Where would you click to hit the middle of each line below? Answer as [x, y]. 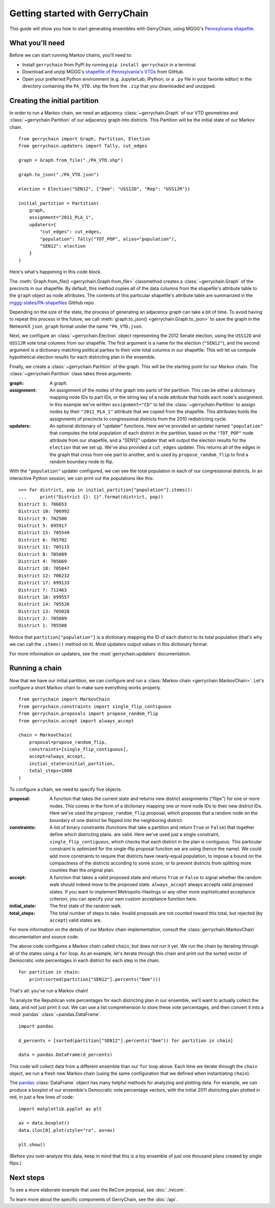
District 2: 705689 [43, 619]
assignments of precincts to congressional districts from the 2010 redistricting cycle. [139, 419]
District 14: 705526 [44, 604]
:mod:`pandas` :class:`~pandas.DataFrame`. [55, 1014]
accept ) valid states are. [76, 920]
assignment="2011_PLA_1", [61, 218]
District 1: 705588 [43, 626]
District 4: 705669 [43, 561]
